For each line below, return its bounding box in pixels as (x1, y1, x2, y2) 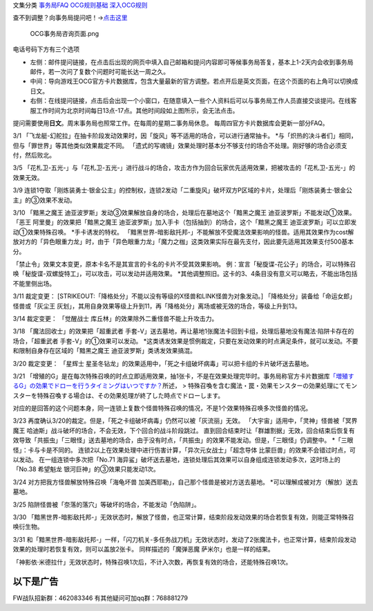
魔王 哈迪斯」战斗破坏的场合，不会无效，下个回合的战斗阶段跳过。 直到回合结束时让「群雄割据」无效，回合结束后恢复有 (12, 426, 355, 435)
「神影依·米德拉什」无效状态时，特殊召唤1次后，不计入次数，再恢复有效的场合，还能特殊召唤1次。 (12, 558, 292, 566)
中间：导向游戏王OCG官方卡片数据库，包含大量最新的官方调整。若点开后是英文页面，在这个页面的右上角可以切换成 (30, 77, 358, 86)
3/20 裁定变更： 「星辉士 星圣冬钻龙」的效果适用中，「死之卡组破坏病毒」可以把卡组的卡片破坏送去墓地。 (12, 359, 313, 367)
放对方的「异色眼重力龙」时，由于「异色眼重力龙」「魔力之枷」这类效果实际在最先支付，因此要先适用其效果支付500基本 (12, 237, 354, 246)
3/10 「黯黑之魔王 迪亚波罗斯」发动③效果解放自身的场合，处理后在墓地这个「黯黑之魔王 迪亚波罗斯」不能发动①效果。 (12, 208, 356, 217)
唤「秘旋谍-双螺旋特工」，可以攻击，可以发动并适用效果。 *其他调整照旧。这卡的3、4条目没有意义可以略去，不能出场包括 (12, 270, 358, 278)
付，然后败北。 (12, 151, 55, 159)
